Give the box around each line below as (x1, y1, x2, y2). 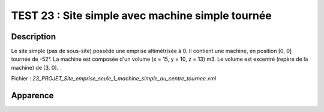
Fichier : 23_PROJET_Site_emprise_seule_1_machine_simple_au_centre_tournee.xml (11, 75, 217, 82)
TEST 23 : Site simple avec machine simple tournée (11, 9, 272, 22)
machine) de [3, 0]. (11, 64, 59, 71)
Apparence (11, 91, 54, 101)
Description (11, 32, 56, 42)
